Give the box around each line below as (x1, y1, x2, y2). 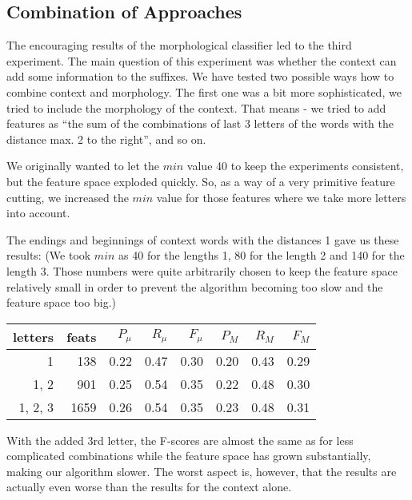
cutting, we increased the (6, 188, 129, 205)
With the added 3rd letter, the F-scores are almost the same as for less (6, 431, 354, 448)
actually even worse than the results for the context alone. (6, 478, 292, 495)
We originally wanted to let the (6, 157, 159, 174)
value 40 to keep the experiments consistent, (186, 157, 404, 174)
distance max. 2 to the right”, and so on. (6, 130, 206, 147)
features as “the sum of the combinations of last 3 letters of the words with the (6, 115, 394, 132)
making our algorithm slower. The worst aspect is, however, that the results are (6, 462, 397, 479)
